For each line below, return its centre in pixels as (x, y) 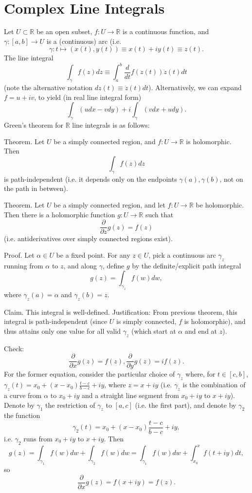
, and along (80, 265)
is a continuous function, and (166, 31)
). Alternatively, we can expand (195, 87)
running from (24, 265)
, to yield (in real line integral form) (88, 97)
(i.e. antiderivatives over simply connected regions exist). (88, 238)
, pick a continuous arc (182, 255)
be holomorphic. (220, 204)
